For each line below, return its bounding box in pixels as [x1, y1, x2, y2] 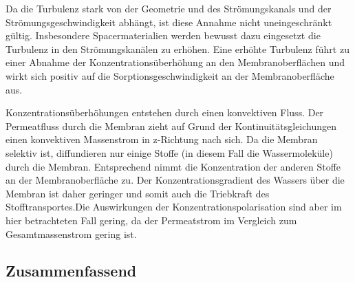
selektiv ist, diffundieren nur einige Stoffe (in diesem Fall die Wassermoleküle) [6, 145, 333, 160]
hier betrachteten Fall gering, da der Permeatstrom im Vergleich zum [6, 213, 297, 227]
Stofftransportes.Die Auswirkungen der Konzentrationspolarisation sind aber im [6, 199, 342, 214]
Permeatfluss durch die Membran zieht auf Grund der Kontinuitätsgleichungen [6, 118, 337, 133]
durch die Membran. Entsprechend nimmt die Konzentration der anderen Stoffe [6, 159, 341, 173]
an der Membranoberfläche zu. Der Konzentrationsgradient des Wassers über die [6, 173, 345, 187]
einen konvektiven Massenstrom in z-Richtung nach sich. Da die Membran [6, 132, 318, 147]
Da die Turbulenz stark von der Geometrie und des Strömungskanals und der [6, 1, 332, 15]
